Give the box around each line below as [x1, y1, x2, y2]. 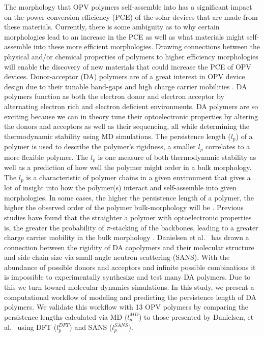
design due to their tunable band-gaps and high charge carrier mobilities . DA [4, 81, 247, 91]
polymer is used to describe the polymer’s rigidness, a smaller [4, 141, 196, 152]
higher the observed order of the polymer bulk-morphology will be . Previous [4, 202, 244, 213]
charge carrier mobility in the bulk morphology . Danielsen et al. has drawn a [4, 232, 249, 243]
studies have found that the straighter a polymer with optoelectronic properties [4, 212, 252, 222]
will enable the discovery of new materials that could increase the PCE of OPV [4, 61, 251, 72]
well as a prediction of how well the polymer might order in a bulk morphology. [4, 162, 252, 173]
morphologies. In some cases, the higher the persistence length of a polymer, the [4, 192, 254, 203]
